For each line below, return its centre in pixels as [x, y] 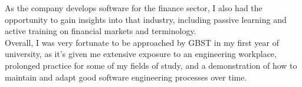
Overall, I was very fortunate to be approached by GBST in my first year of [142, 42]
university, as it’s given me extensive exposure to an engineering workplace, [141, 54]
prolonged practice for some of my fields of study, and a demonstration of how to [151, 65]
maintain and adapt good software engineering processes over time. [126, 77]
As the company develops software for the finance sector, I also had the [134, 8]
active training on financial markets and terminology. [101, 31]
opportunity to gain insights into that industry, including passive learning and [146, 19]
